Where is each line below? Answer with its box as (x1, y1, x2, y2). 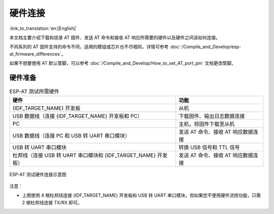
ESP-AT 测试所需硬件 (9, 88, 59, 95)
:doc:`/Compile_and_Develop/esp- (169, 44, 241, 50)
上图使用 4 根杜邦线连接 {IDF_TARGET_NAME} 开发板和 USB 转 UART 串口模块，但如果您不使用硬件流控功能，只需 (22, 192, 261, 198)
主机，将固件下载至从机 (178, 120, 235, 127)
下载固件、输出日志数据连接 (178, 113, 245, 120)
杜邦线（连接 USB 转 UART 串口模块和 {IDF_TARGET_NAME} (12, 152, 156, 159)
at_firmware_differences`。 (9, 51, 66, 57)
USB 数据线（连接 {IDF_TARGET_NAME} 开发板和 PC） (12, 113, 143, 120)
